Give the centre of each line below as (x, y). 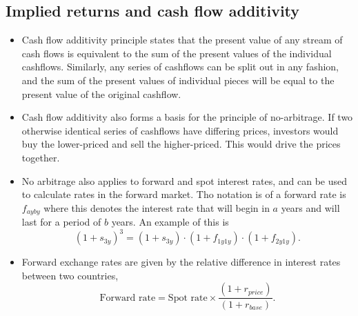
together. (41, 157)
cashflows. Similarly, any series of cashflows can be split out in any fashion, (180, 67)
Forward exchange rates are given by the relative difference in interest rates (181, 262)
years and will (310, 207)
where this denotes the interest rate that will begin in (157, 207)
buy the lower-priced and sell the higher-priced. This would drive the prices (181, 144)
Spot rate (188, 298)
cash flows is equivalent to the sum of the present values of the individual (177, 53)
